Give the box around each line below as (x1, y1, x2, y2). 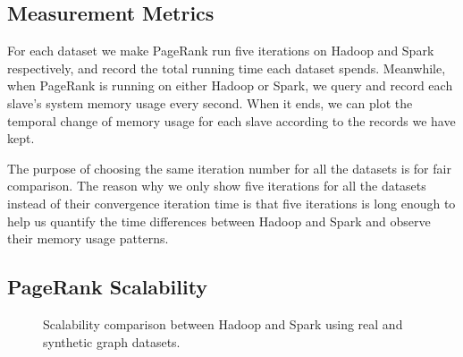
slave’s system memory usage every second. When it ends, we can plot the (7, 93, 413, 112)
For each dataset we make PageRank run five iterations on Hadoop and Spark (7, 41, 434, 60)
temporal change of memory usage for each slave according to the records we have (7, 111, 456, 130)
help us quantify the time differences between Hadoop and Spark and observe (7, 211, 431, 230)
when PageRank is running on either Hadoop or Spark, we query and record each (7, 76, 453, 95)
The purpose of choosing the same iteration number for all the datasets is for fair (7, 158, 451, 177)
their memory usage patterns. (7, 229, 169, 248)
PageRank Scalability (7, 273, 208, 301)
